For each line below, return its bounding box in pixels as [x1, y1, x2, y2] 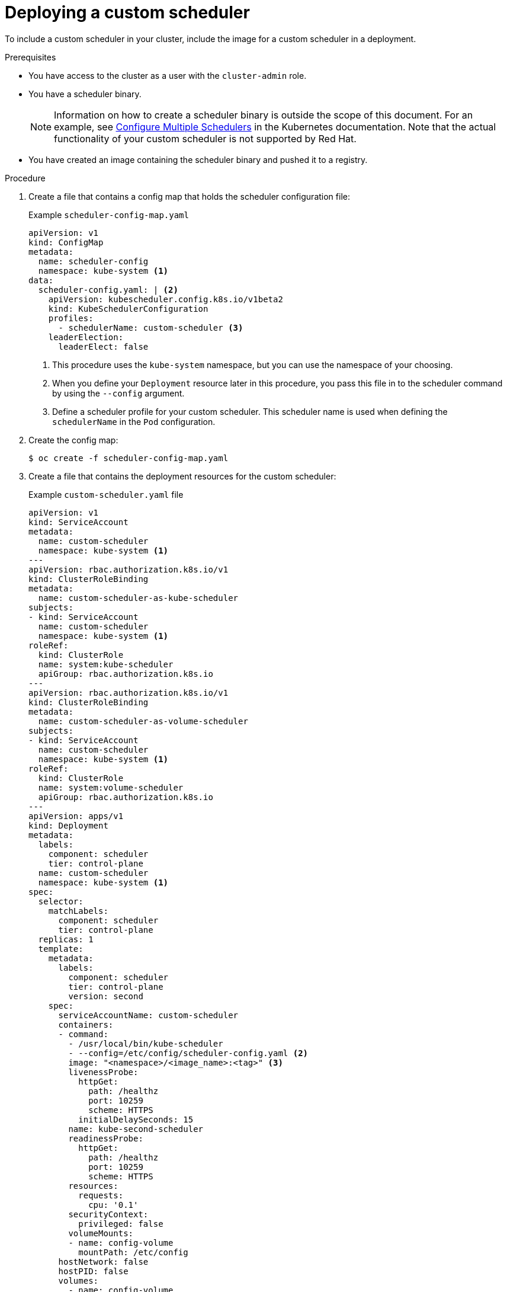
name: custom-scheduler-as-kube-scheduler [38, 593, 239, 603]
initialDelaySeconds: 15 [78, 1114, 194, 1124]
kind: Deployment [28, 820, 108, 830]
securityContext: [68, 1209, 149, 1219]
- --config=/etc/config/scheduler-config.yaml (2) [68, 1048, 309, 1058]
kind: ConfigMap [28, 237, 104, 247]
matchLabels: [48, 906, 108, 916]
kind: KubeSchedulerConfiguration [48, 303, 208, 314]
